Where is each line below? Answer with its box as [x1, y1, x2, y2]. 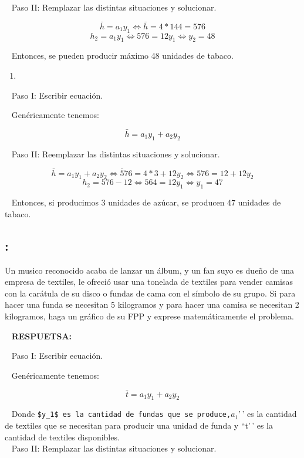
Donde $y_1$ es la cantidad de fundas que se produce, [11, 408, 231, 420]
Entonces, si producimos [11, 196, 99, 208]
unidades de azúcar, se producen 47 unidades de [108, 196, 281, 208]
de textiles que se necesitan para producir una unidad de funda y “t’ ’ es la [5, 419, 273, 432]
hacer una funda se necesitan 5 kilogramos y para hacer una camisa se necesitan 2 [5, 298, 299, 311]
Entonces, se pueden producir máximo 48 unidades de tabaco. [11, 49, 234, 62]
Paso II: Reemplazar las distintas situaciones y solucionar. [11, 147, 220, 160]
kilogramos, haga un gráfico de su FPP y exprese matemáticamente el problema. [5, 309, 294, 322]
